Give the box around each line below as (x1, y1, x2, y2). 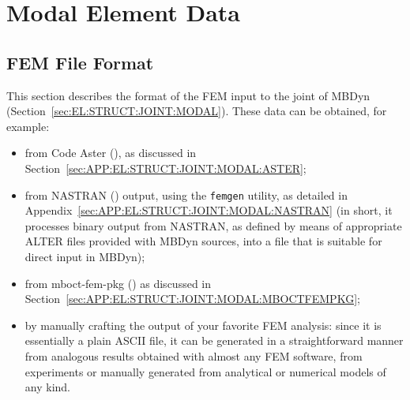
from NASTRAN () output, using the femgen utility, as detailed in (24, 186, 348, 203)
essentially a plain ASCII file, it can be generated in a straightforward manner (24, 332, 404, 349)
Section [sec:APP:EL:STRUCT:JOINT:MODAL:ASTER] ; (24, 159, 307, 176)
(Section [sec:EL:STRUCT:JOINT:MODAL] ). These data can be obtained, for (6, 103, 387, 119)
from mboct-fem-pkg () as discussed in (24, 275, 212, 291)
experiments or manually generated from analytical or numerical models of (24, 363, 386, 379)
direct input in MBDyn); (24, 248, 145, 264)
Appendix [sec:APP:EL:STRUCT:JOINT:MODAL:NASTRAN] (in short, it (24, 202, 393, 219)
